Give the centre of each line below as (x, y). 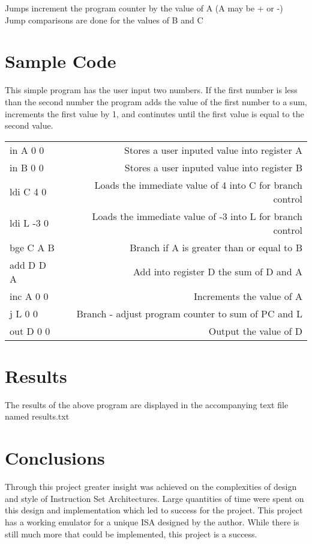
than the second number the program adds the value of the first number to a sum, (156, 101)
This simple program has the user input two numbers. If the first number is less (151, 90)
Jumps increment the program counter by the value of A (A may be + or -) (144, 8)
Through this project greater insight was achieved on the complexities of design (151, 487)
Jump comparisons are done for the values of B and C (104, 20)
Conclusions (55, 458)
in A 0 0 (27, 150)
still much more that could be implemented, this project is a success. (131, 533)
